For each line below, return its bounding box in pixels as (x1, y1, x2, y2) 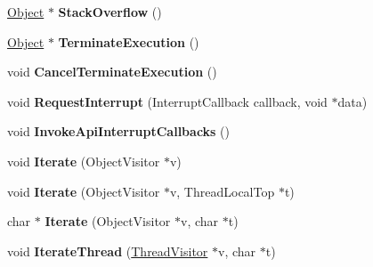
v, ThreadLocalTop (169, 182, 275, 200)
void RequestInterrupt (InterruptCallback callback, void (7, 92, 328, 110)
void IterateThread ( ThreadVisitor (7, 241, 208, 260)
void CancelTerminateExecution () (7, 62, 217, 81)
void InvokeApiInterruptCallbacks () (7, 122, 230, 141)
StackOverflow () (58, 3, 162, 20)
